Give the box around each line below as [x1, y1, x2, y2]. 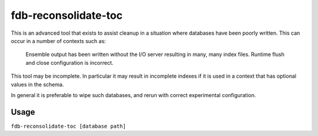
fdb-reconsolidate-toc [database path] [11, 122, 126, 130]
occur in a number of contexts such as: [11, 37, 106, 44]
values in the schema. [11, 81, 64, 88]
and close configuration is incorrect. [25, 59, 114, 66]
